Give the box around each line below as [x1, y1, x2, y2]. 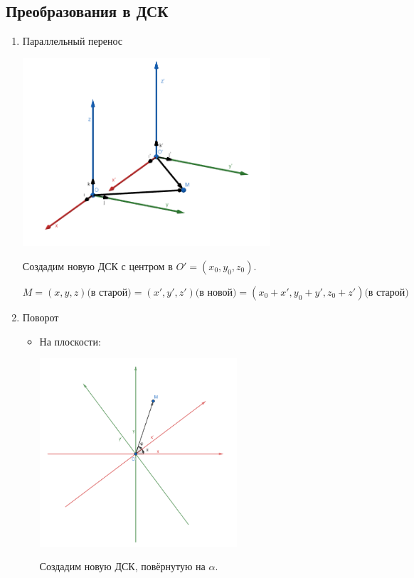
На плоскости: [39, 333, 101, 348]
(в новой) [195, 287, 237, 298]
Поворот [22, 309, 59, 324]
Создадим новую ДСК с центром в [22, 258, 173, 273]
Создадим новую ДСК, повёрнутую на [39, 559, 206, 574]
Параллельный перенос [22, 33, 123, 48]
